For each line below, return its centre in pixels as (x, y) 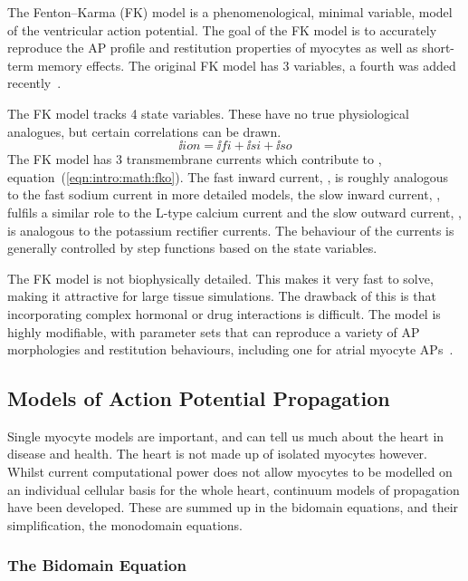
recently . (34, 83)
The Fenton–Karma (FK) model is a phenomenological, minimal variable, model (230, 12)
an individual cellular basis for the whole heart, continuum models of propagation (234, 489)
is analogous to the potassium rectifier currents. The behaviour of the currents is (231, 230)
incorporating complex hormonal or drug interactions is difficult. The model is (224, 313)
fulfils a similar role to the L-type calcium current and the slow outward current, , (234, 212)
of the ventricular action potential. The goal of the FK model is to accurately (222, 29)
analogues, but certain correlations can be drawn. (144, 131)
